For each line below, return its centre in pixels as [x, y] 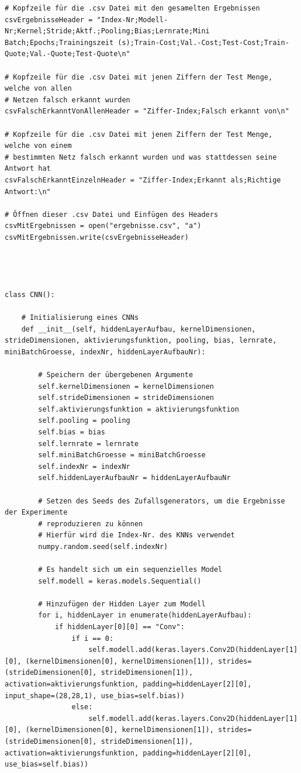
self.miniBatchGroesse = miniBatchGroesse [122, 455]
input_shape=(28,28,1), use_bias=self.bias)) [95, 696]
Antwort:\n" [28, 191]
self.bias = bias [72, 432]
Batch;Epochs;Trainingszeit [59, 42]
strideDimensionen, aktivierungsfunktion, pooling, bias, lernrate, [141, 341]
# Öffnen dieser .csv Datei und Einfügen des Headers [112, 214]
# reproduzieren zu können [91, 524]
